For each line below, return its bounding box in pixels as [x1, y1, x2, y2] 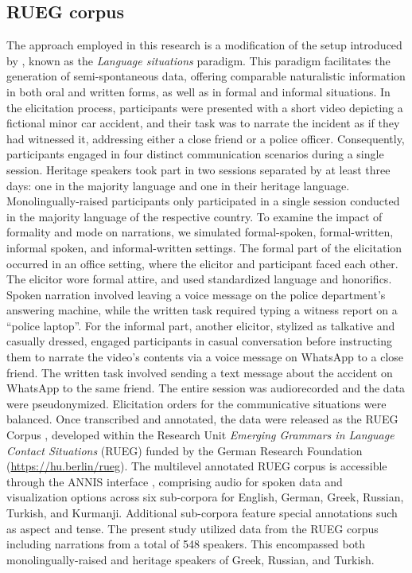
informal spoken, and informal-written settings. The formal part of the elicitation [6, 239, 402, 255]
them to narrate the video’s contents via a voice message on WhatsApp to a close [6, 349, 404, 365]
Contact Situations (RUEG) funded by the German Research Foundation [6, 442, 363, 458]
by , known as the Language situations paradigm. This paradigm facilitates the [6, 52, 391, 68]
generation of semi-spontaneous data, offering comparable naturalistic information [6, 68, 406, 84]
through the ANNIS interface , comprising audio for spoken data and [6, 473, 343, 489]
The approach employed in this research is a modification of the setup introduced [6, 37, 402, 53]
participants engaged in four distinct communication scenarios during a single [6, 146, 384, 162]
